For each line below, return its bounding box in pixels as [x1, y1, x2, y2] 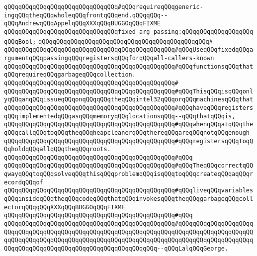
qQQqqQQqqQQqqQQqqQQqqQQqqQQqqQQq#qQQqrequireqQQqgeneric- [4, 3, 203, 10]
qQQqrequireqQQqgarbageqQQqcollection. [4, 71, 136, 79]
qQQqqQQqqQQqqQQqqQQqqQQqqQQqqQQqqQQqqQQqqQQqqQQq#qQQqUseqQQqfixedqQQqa [4, 46, 254, 54]
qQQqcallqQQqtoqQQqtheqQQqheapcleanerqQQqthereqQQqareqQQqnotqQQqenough [4, 129, 250, 136]
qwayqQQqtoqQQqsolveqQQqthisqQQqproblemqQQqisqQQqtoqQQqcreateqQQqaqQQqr [4, 171, 254, 178]
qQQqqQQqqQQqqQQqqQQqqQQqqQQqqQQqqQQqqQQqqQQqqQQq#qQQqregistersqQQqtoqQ [4, 137, 254, 145]
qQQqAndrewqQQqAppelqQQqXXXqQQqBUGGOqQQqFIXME [4, 20, 161, 27]
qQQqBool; [4, 38, 36, 45]
